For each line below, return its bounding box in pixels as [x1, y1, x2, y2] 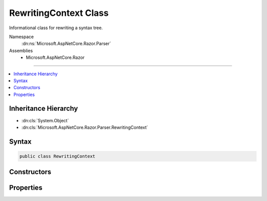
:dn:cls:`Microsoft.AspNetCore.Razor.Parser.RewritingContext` [21, 124, 148, 130]
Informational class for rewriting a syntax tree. [9, 25, 103, 31]
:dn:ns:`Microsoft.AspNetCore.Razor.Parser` [21, 41, 111, 47]
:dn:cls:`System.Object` [21, 117, 69, 123]
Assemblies [9, 48, 33, 53]
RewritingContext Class [9, 7, 109, 18]
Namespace [9, 34, 34, 40]
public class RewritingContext [19, 153, 96, 159]
